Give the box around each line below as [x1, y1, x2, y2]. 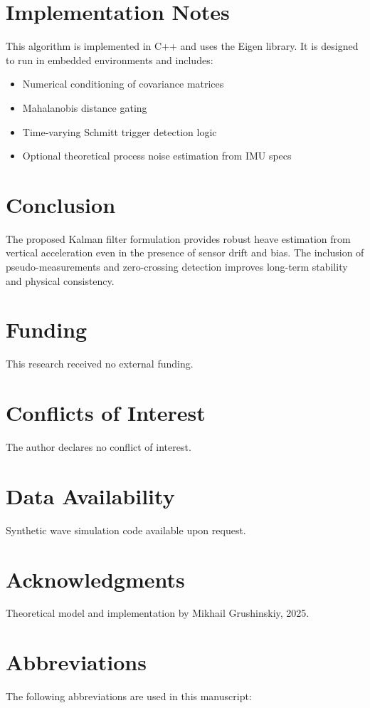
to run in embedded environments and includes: [6, 52, 213, 67]
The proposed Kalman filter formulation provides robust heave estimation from [6, 231, 351, 246]
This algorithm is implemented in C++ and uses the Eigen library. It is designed [6, 38, 359, 53]
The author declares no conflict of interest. [6, 439, 191, 454]
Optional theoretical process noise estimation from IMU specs [22, 148, 292, 163]
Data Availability [6, 481, 175, 510]
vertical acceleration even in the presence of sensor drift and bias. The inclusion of [6, 245, 364, 260]
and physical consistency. [6, 273, 115, 288]
